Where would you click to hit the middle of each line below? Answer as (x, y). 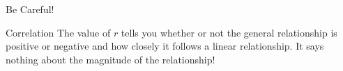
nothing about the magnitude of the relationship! (110, 59)
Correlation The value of (58, 32)
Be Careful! (30, 9)
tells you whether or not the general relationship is (229, 32)
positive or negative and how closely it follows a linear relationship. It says (165, 46)
